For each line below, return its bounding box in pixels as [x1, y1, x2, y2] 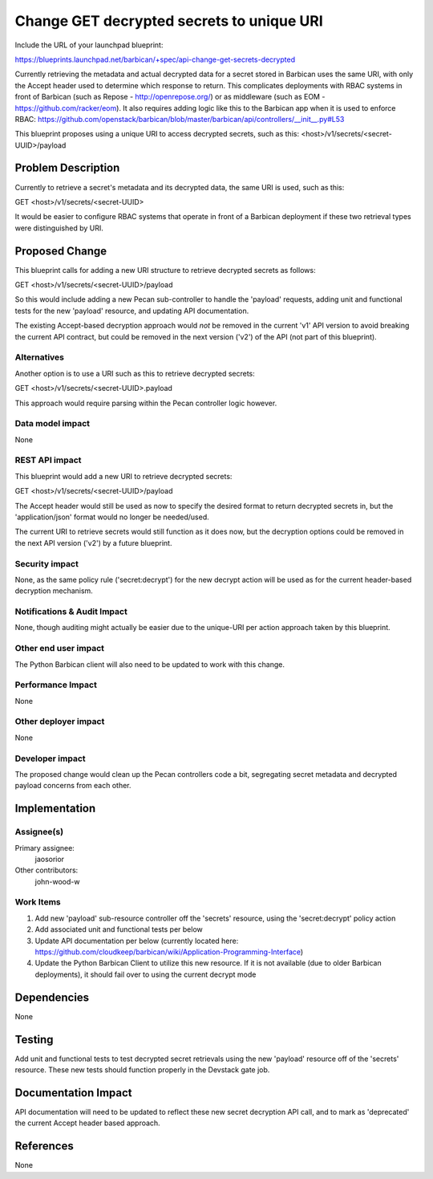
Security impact [14, 558, 79, 569]
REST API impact [14, 454, 82, 466]
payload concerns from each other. [14, 781, 132, 791]
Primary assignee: [14, 843, 75, 852]
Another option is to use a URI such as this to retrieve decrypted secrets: [14, 368, 256, 378]
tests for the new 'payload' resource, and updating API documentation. [14, 306, 249, 315]
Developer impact [14, 753, 86, 764]
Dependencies [14, 990, 90, 1004]
